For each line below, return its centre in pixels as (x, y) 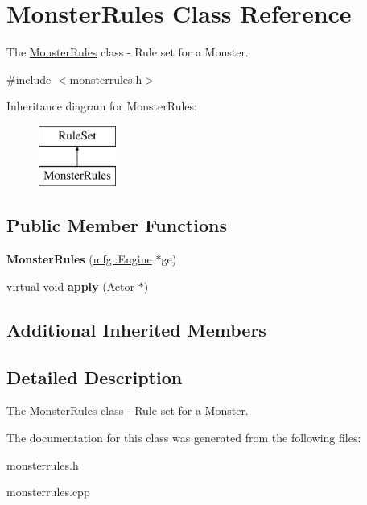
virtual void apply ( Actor (70, 286)
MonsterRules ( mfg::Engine (79, 259)
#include (29, 79)
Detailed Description (95, 377)
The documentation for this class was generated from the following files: (184, 438)
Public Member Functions (117, 225)
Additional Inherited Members (136, 329)
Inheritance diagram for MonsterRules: (102, 106)
